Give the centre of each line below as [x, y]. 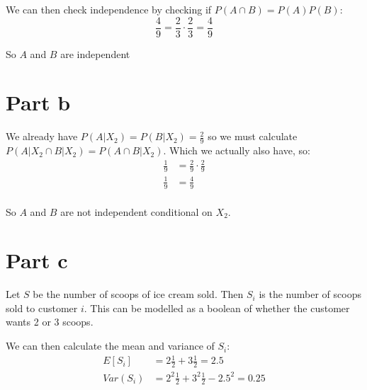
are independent [95, 53]
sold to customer [42, 308]
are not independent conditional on [136, 211]
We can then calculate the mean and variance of [110, 346]
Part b [38, 102]
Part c [37, 260]
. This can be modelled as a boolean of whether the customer [217, 308]
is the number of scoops [310, 294]
